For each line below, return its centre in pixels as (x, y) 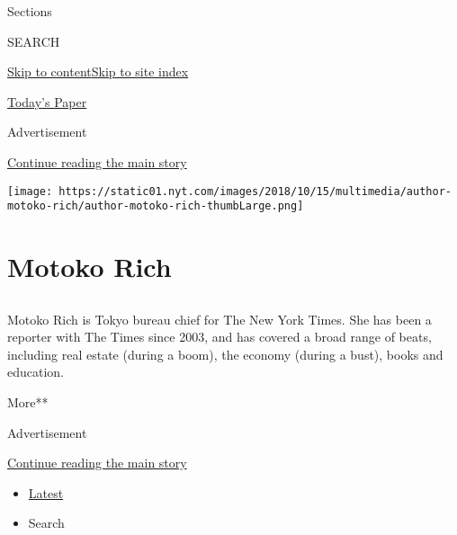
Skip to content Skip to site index (98, 71)
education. (36, 372)
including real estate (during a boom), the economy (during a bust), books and (225, 354)
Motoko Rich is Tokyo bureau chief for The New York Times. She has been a (220, 319)
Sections (30, 11)
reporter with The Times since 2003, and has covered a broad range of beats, (220, 337)
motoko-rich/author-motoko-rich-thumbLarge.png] (156, 206)
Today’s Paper (47, 101)
